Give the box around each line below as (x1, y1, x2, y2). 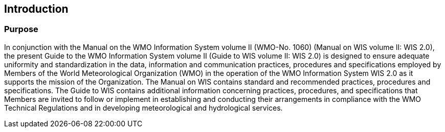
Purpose (4, 24, 38, 35)
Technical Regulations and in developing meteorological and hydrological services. (4, 103, 283, 112)
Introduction (4, 3, 69, 15)
